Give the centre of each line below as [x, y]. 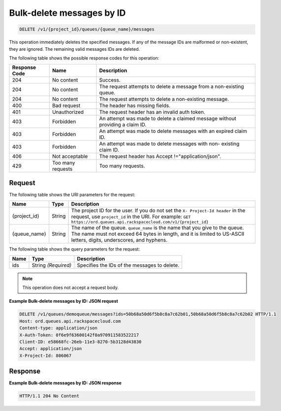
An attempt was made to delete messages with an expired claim [173, 131]
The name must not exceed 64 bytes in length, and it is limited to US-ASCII [158, 234]
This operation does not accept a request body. [71, 287]
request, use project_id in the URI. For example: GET [131, 217]
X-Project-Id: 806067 [46, 355]
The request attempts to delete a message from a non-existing [172, 87]
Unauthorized [68, 112]
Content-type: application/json [59, 328]
